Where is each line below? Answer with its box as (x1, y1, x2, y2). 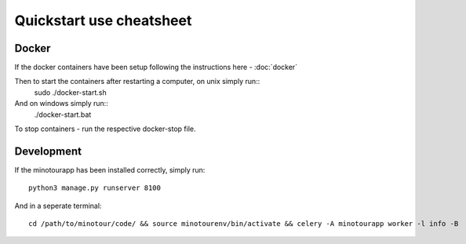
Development (14, 144, 82, 158)
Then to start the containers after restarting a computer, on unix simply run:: (14, 77, 260, 86)
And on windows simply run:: (14, 99, 109, 108)
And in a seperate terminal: (14, 201, 102, 210)
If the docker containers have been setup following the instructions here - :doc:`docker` (14, 63, 298, 72)
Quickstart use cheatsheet (14, 12, 192, 29)
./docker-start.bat (34, 110, 92, 119)
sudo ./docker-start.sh (34, 87, 107, 97)
